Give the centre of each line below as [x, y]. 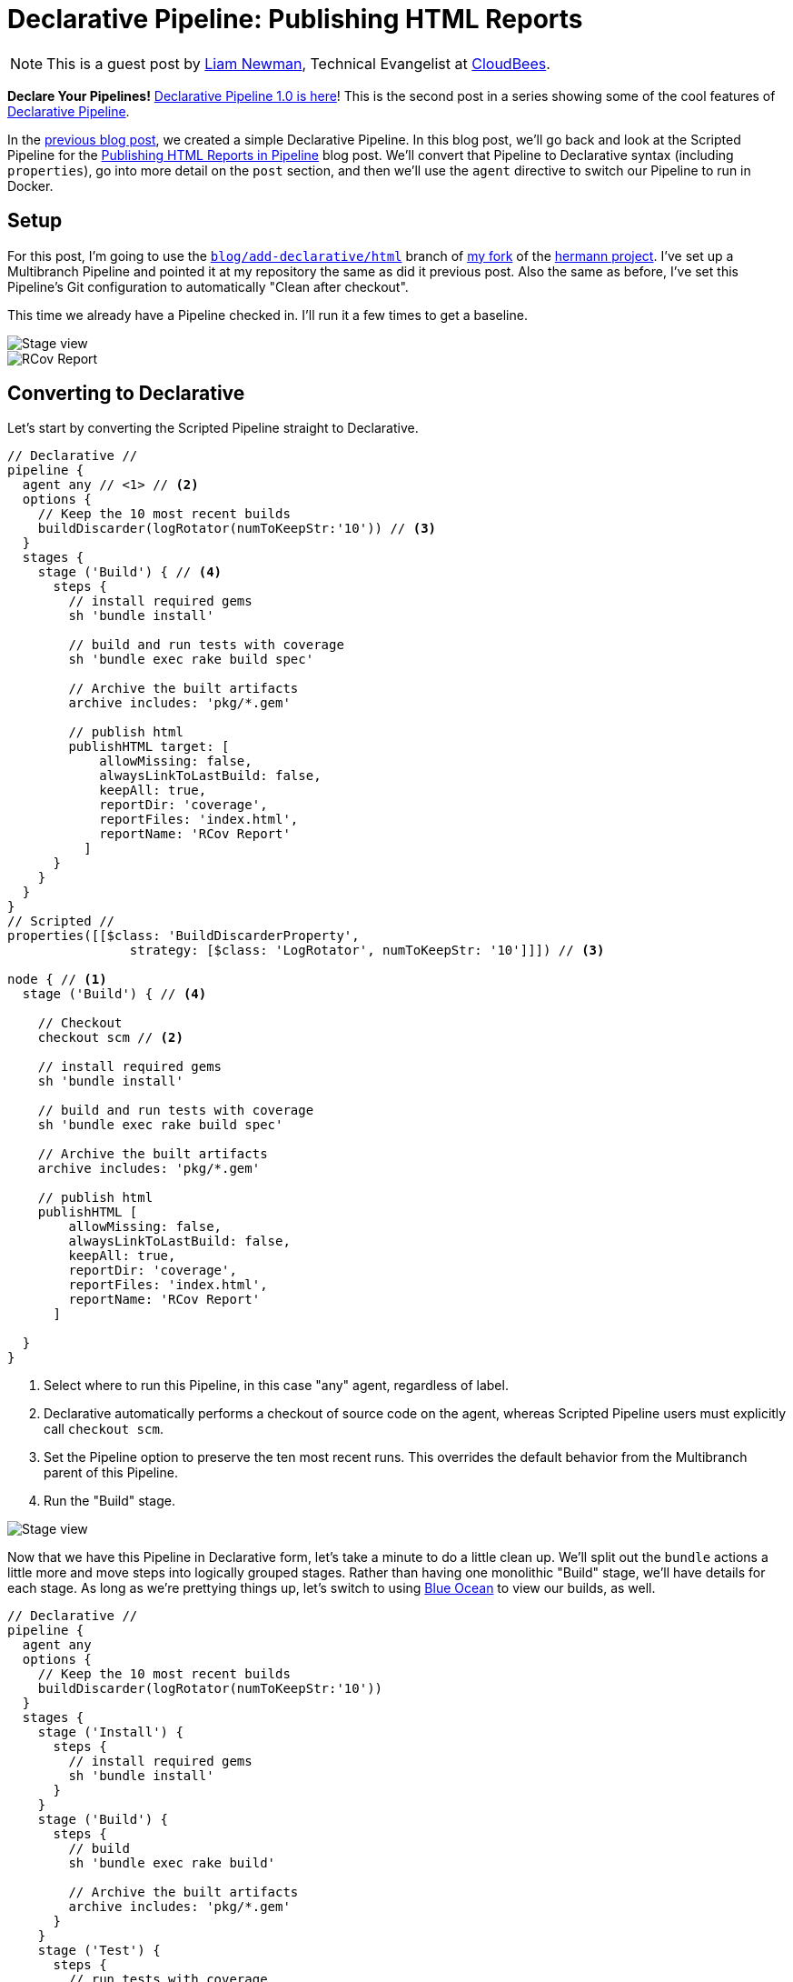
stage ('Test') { [99, 1951]
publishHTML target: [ [149, 747]
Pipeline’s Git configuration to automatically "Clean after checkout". [208, 286]
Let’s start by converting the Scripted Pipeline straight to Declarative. [213, 428]
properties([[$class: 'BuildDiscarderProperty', [183, 936]
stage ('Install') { [110, 1732]
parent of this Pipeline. [111, 1473]
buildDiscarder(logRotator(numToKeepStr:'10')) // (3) [237, 529]
